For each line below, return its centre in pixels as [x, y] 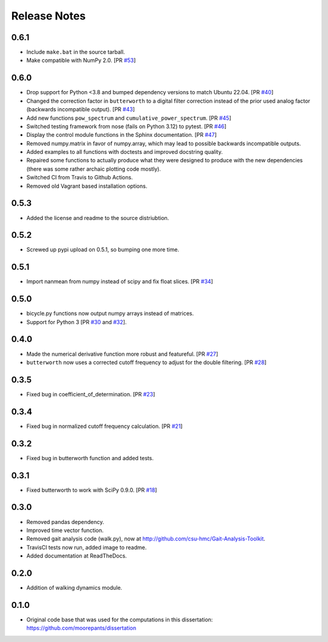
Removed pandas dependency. [65, 522]
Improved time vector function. [65, 530]
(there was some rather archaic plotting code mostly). [94, 169]
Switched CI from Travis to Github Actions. [80, 178]
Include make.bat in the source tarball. [76, 52]
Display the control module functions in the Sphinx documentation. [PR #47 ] [121, 135]
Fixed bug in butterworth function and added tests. [90, 458]
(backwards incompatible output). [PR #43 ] [80, 109]
